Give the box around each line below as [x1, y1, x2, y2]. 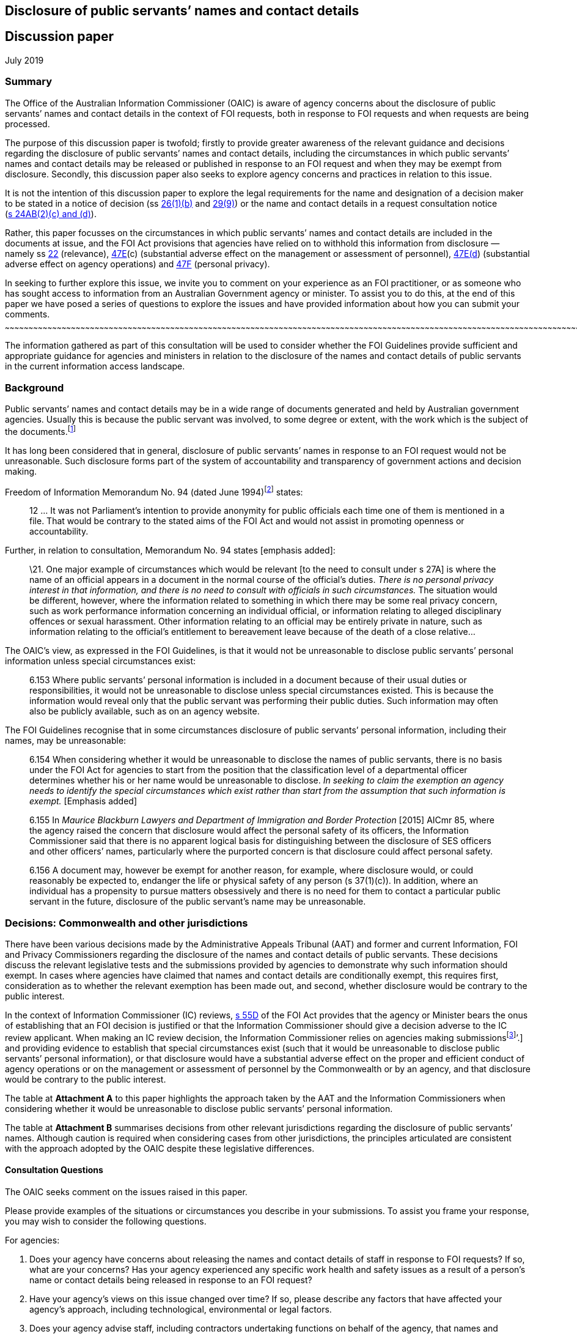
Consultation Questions [5, 1165, 103, 1176]
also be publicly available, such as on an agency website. [29, 706, 260, 717]
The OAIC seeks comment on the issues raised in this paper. [5, 1187, 248, 1198]
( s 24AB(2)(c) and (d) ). [5, 208, 97, 219]
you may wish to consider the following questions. [5, 1216, 207, 1227]
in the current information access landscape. [5, 361, 185, 372]
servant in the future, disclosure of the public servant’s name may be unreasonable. [29, 896, 366, 907]
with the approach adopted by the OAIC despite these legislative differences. [5, 1143, 315, 1154]
